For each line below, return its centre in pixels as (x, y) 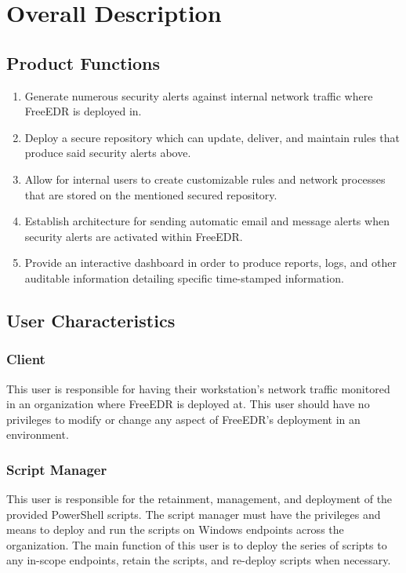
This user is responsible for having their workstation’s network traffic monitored (198, 388)
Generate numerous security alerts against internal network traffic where (199, 95)
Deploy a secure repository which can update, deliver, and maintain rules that (212, 137)
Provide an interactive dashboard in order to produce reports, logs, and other (210, 263)
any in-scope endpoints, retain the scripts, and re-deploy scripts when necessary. (199, 560)
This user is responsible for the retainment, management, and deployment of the (199, 499)
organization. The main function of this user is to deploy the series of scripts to (197, 544)
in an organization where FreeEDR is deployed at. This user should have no (188, 404)
